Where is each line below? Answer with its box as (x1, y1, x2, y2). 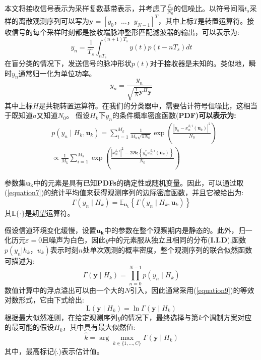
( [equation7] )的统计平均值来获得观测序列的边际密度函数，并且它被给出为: (5, 187, 244, 198)
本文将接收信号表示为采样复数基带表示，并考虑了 (5, 3, 167, 13)
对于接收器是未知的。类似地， (150, 57, 249, 68)
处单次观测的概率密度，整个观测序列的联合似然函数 (83, 244, 252, 255)
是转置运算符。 (198, 15, 247, 26)
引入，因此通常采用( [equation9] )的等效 (130, 284, 254, 295)
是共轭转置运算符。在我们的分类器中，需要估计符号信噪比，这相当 (38, 100, 257, 110)
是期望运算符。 (25, 208, 75, 218)
